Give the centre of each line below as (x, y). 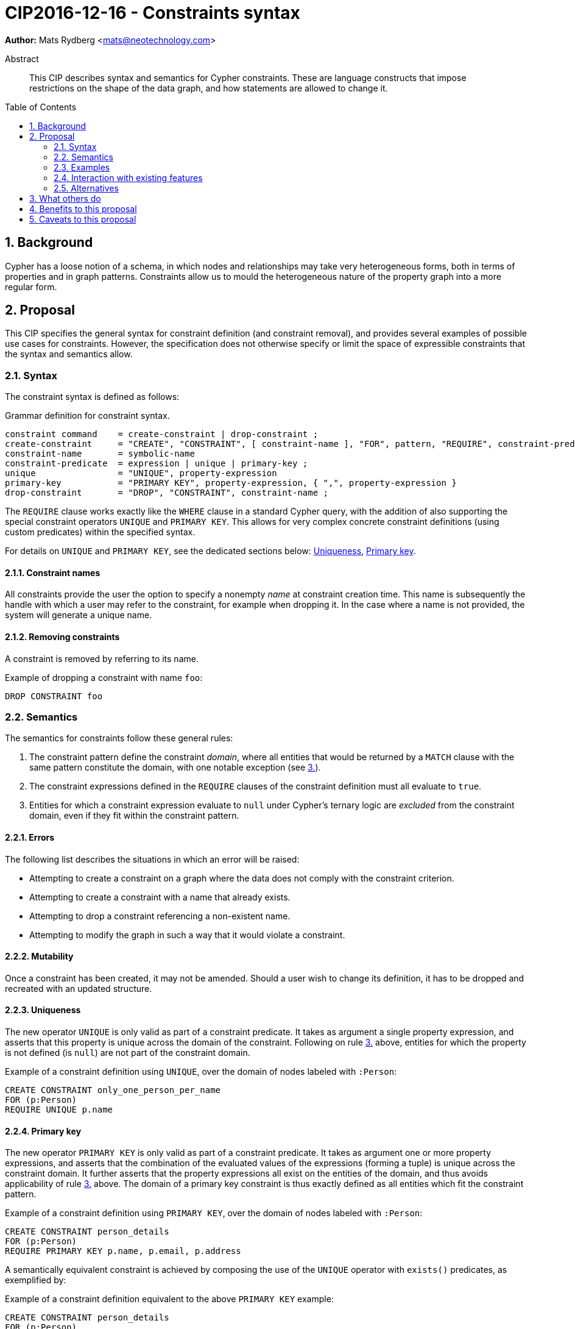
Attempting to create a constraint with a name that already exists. (160, 897)
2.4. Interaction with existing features (128, 177)
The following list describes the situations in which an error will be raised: (152, 859)
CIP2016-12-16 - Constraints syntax (153, 13)
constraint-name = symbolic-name (100, 454)
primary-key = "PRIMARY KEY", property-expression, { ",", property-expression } (231, 483)
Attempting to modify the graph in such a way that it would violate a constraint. (187, 935)
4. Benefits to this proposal (83, 208)
